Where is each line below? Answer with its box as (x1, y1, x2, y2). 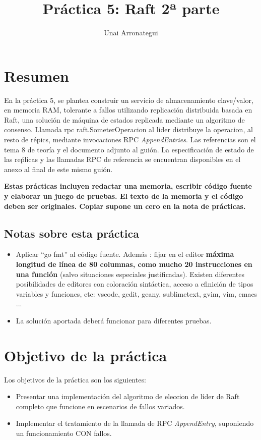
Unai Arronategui (104, 27, 158, 38)
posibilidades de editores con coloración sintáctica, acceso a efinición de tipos (16, 279, 253, 289)
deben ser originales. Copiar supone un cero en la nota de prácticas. (4, 200, 246, 211)
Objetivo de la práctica (4, 345, 167, 365)
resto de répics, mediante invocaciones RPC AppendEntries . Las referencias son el (4, 134, 256, 145)
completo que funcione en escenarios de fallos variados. (16, 401, 185, 411)
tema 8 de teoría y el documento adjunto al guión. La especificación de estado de (4, 144, 254, 154)
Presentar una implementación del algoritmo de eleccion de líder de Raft (16, 391, 240, 402)
